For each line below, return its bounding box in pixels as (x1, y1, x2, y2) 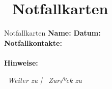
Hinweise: (4, 57, 38, 68)
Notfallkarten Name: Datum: (4, 27, 101, 38)
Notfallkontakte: (4, 37, 62, 48)
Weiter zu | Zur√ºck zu (8, 74, 82, 85)
